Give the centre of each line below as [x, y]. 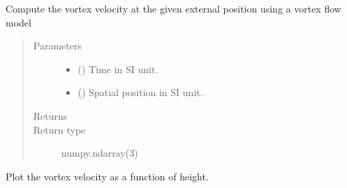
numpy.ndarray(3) [99, 153]
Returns [50, 115]
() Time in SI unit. [118, 69]
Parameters [57, 46]
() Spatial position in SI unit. [140, 92]
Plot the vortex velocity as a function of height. [107, 176]
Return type [59, 129]
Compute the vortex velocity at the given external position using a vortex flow [173, 8]
